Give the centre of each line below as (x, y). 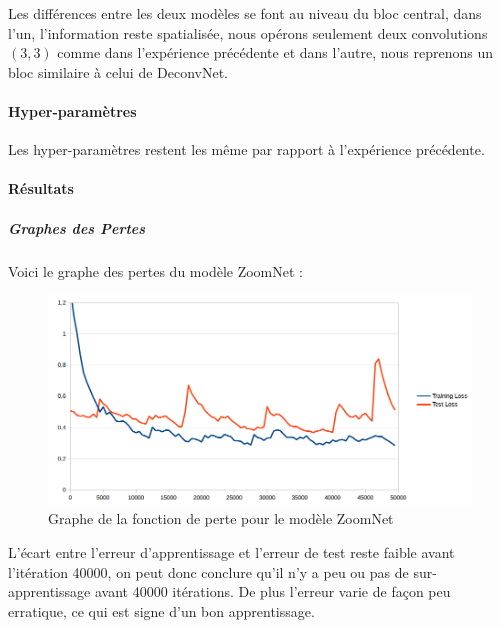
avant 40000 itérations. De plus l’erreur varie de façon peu (272, 591)
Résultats (41, 188)
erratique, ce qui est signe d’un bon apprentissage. (161, 610)
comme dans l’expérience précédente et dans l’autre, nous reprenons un (275, 52)
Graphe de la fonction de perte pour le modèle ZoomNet (221, 518)
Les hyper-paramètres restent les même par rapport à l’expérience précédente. (246, 149)
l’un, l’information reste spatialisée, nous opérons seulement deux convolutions (248, 32)
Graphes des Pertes (77, 227)
